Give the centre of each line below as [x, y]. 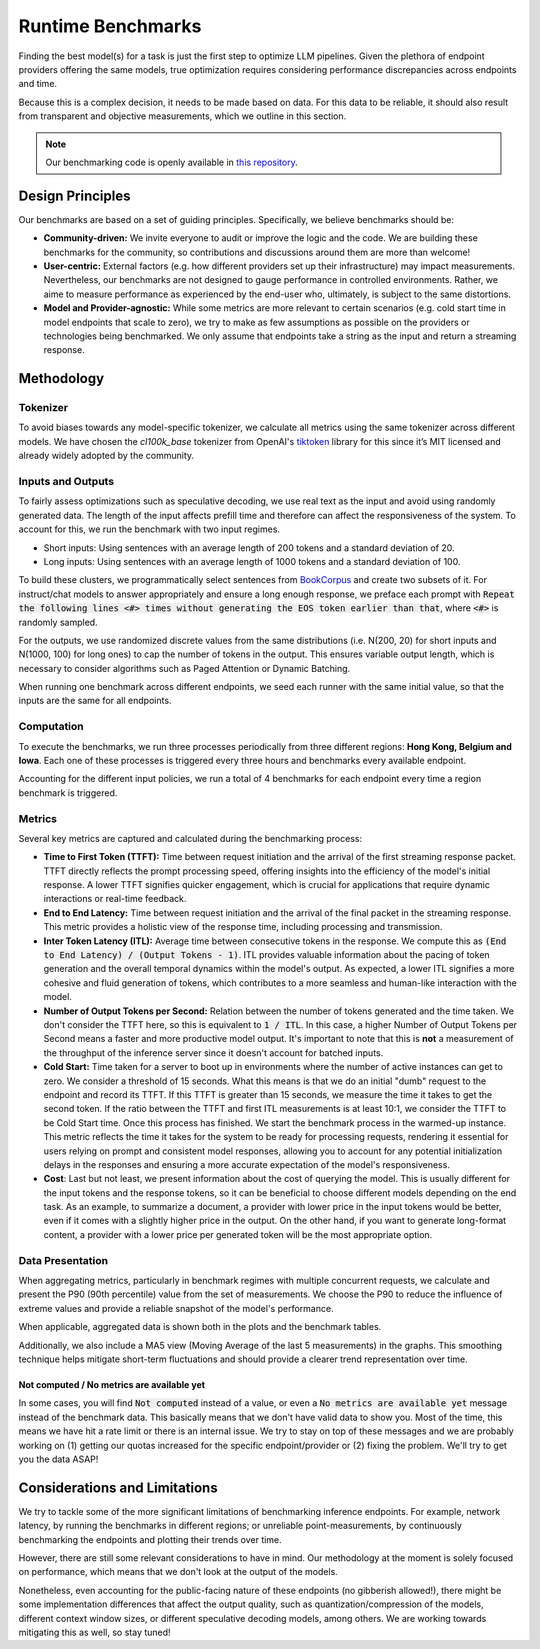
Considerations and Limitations [118, 1487]
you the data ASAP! [58, 1459]
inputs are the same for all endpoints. [95, 701]
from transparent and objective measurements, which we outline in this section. [182, 116]
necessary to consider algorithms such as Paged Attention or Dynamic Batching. [184, 668]
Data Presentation [63, 1260]
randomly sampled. [58, 622]
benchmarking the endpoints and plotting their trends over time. [150, 1539]
